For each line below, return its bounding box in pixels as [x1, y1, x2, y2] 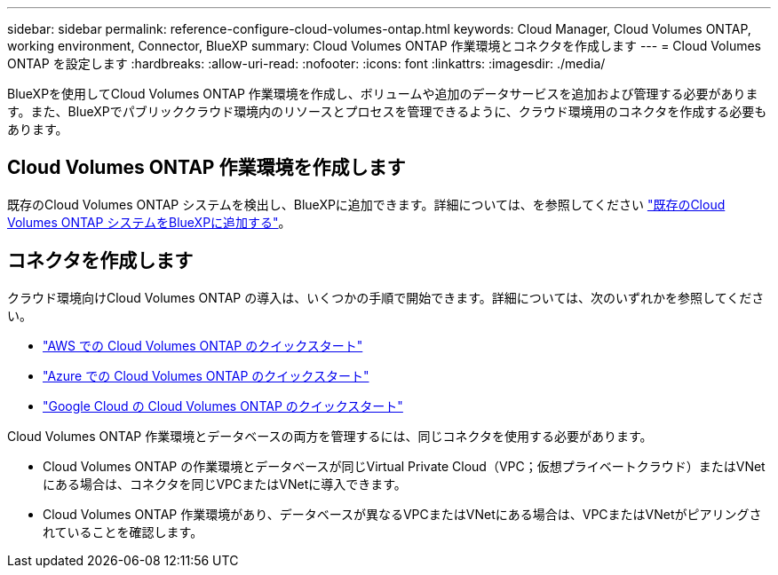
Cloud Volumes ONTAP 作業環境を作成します [7, 156, 406, 179]
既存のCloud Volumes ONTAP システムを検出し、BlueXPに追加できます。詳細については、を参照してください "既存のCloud [7, 196, 726, 212]
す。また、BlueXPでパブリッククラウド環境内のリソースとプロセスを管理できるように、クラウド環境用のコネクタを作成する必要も [7, 104, 767, 119]
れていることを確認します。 [43, 524, 203, 540]
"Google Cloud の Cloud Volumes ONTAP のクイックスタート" [43, 398, 403, 414]
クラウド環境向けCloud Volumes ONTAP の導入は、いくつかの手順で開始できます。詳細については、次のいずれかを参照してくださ [7, 289, 765, 305]
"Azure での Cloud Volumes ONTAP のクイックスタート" [43, 367, 369, 383]
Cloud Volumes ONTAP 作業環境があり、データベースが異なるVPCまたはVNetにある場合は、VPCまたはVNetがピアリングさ [43, 506, 762, 522]
